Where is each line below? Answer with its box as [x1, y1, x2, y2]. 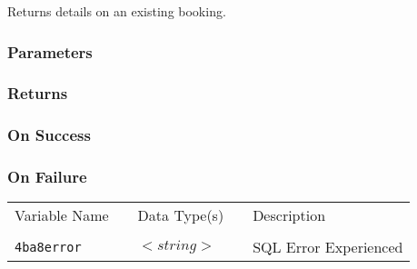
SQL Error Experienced [253, 236, 403, 258]
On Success [7, 124, 91, 146]
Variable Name [15, 204, 109, 226]
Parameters [7, 40, 93, 63]
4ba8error [15, 239, 82, 254]
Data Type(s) [137, 204, 224, 226]
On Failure [7, 165, 87, 188]
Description [253, 204, 326, 226]
